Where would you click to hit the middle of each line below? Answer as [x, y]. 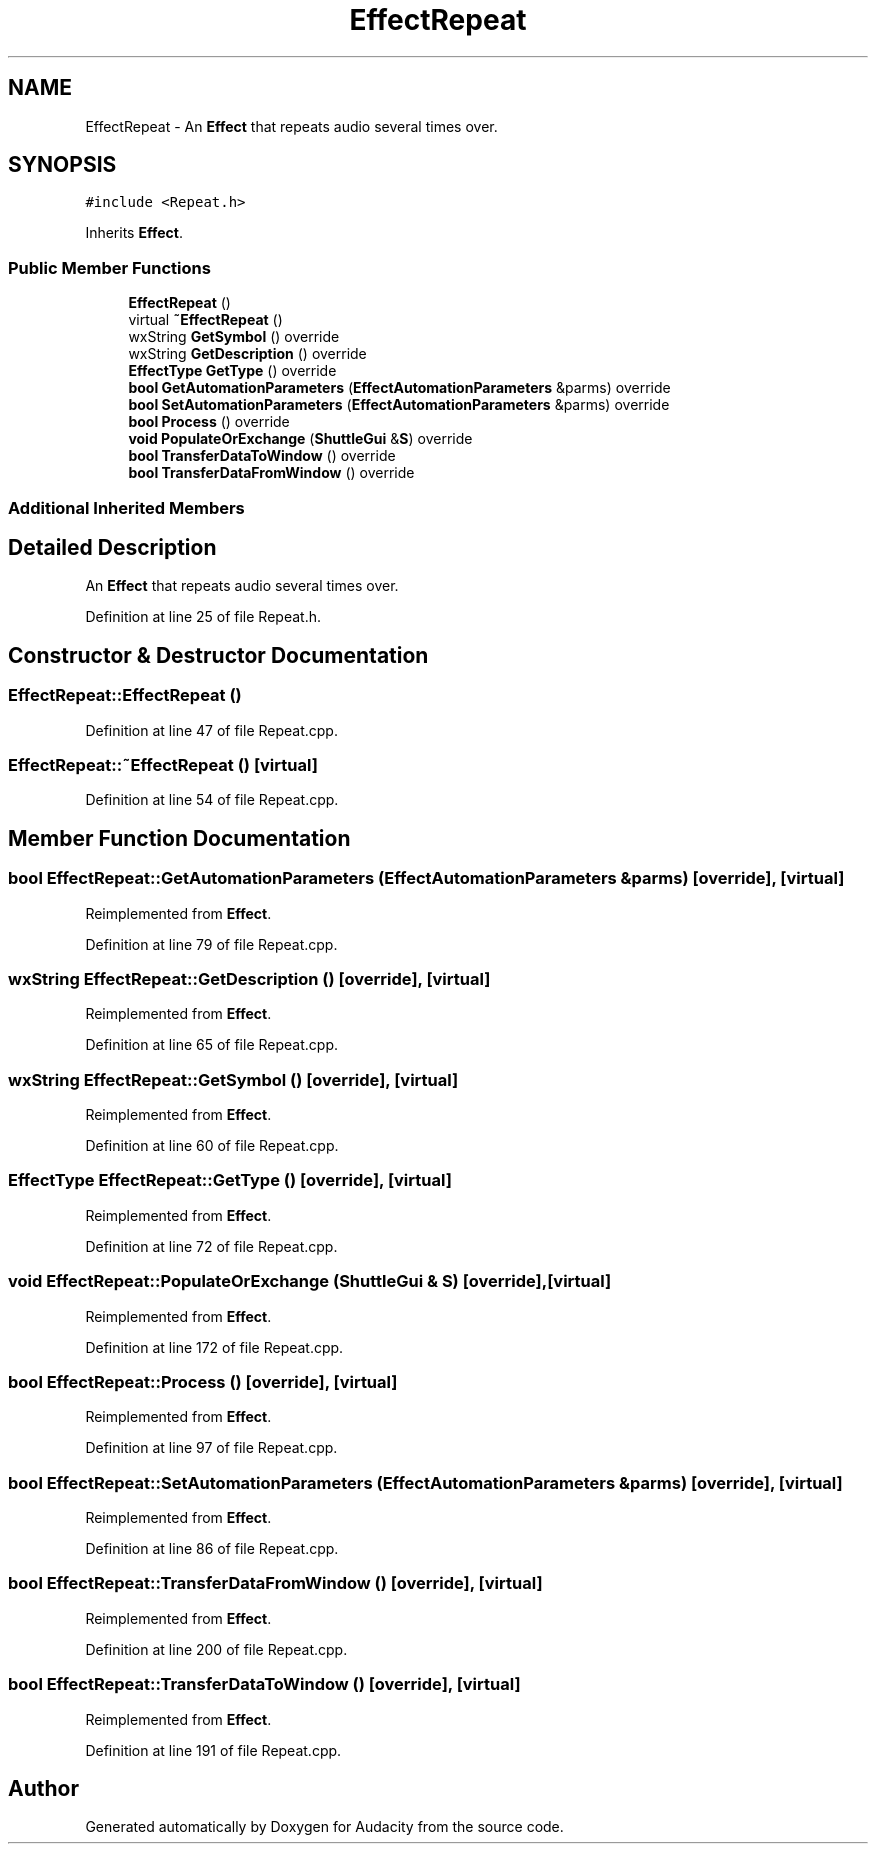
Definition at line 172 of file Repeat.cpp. [214, 1347]
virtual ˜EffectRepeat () [205, 320]
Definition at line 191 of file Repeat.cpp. [213, 1750]
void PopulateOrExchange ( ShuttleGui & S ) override [300, 439]
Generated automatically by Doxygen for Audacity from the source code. [324, 1827]
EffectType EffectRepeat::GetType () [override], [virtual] [230, 1180]
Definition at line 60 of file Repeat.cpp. [212, 1146]
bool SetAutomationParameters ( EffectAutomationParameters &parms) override [399, 405]
